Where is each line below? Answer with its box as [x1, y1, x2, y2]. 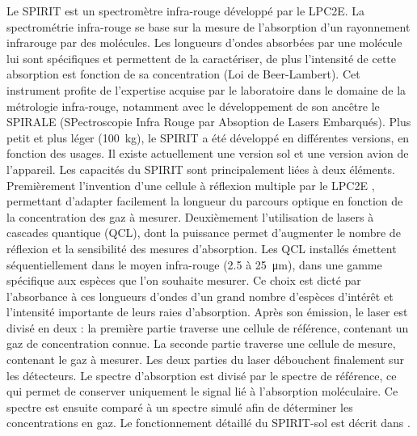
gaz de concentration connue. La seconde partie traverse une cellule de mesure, [6, 335, 396, 352]
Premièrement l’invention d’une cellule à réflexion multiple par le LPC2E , [6, 176, 375, 193]
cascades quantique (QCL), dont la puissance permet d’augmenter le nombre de [6, 224, 401, 241]
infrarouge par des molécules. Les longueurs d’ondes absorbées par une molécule [6, 34, 402, 51]
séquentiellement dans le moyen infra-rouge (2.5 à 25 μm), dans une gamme [6, 256, 382, 273]
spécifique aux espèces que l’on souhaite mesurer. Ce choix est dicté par [6, 272, 361, 289]
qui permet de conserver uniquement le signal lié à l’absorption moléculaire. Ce [6, 383, 398, 400]
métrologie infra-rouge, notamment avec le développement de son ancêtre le [6, 97, 380, 114]
